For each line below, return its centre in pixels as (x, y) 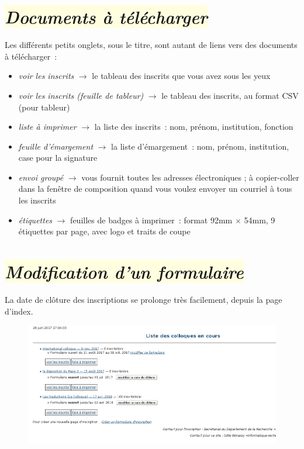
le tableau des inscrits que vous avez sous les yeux (181, 76)
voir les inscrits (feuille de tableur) (81, 95)
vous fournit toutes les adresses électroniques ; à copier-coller (190, 177)
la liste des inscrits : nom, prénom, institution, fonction (194, 127)
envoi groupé (41, 177)
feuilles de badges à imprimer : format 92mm (151, 220)
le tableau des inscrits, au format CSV (230, 95)
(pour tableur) (44, 107)
